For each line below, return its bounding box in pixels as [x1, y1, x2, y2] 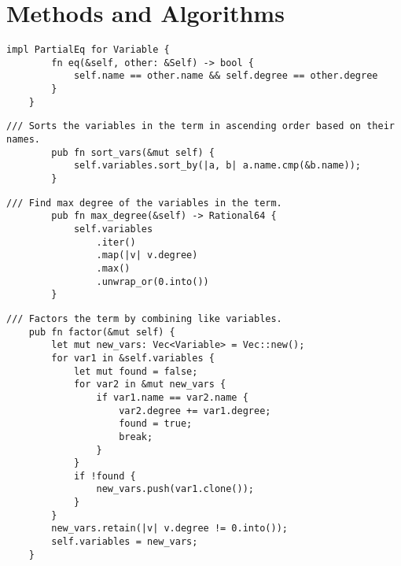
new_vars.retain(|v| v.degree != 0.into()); [51, 523, 288, 535]
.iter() [96, 236, 136, 248]
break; [119, 431, 153, 442]
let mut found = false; [73, 365, 198, 377]
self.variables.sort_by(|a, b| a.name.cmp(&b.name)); [73, 160, 362, 172]
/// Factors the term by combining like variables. [6, 313, 282, 324]
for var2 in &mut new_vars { [73, 379, 226, 390]
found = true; [119, 418, 193, 430]
